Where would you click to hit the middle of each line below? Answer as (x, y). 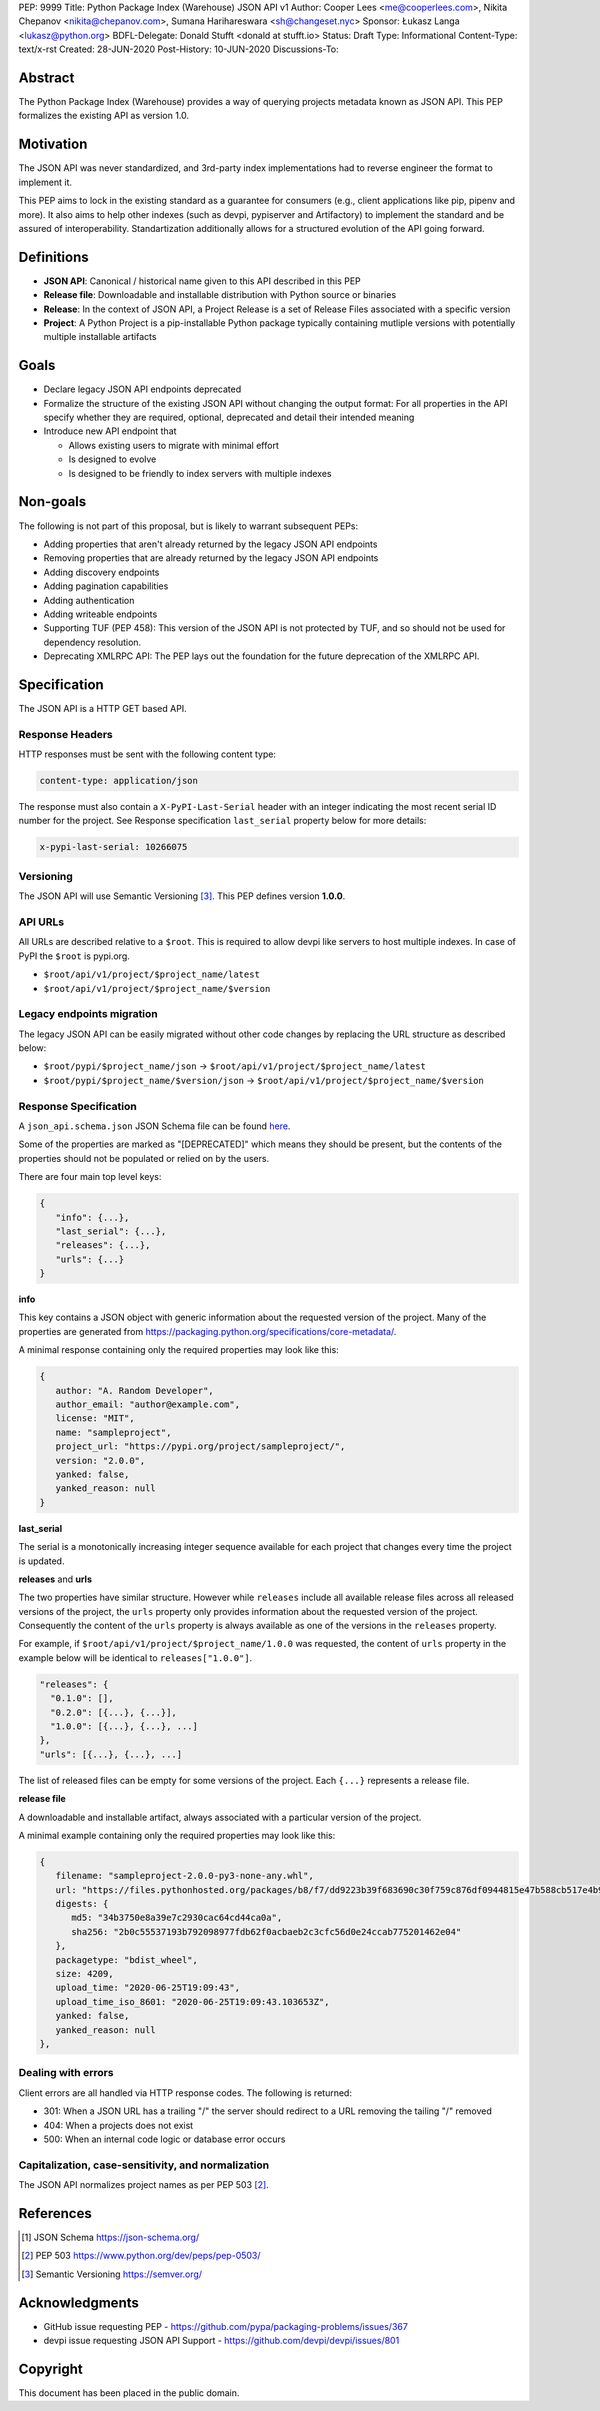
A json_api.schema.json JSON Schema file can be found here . (154, 1126)
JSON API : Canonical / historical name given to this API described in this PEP (202, 281)
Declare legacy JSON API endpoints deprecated (142, 389)
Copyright (51, 2368)
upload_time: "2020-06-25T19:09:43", (147, 1988)
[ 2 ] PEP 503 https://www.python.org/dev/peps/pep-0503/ (141, 2256)
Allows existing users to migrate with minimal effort (173, 445)
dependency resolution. (92, 642)
